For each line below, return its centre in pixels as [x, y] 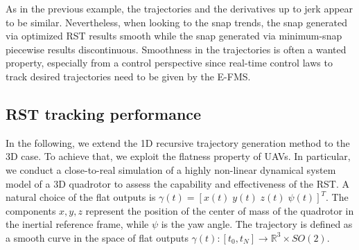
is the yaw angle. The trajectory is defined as [257, 224]
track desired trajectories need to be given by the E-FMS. [128, 76]
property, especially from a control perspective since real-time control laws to [169, 63]
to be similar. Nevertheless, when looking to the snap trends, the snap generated [176, 22]
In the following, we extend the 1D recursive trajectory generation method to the [178, 142]
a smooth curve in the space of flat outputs [97, 237]
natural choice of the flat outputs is [81, 197]
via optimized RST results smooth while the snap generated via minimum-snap [174, 36]
